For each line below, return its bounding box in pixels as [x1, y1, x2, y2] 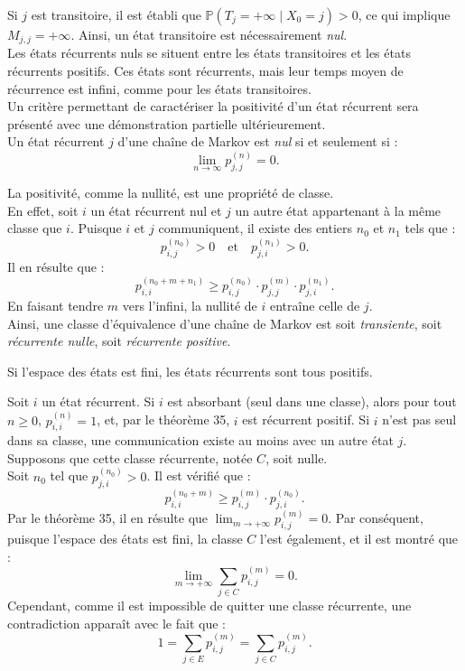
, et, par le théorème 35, [97, 410, 230, 429]
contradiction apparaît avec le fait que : [7, 613, 226, 632]
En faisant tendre [7, 296, 104, 315]
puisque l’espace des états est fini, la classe [7, 529, 243, 548]
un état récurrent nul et [90, 200, 222, 219]
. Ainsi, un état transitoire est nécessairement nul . [70, 25, 348, 43]
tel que [50, 466, 88, 485]
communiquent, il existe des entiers [158, 219, 353, 238]
